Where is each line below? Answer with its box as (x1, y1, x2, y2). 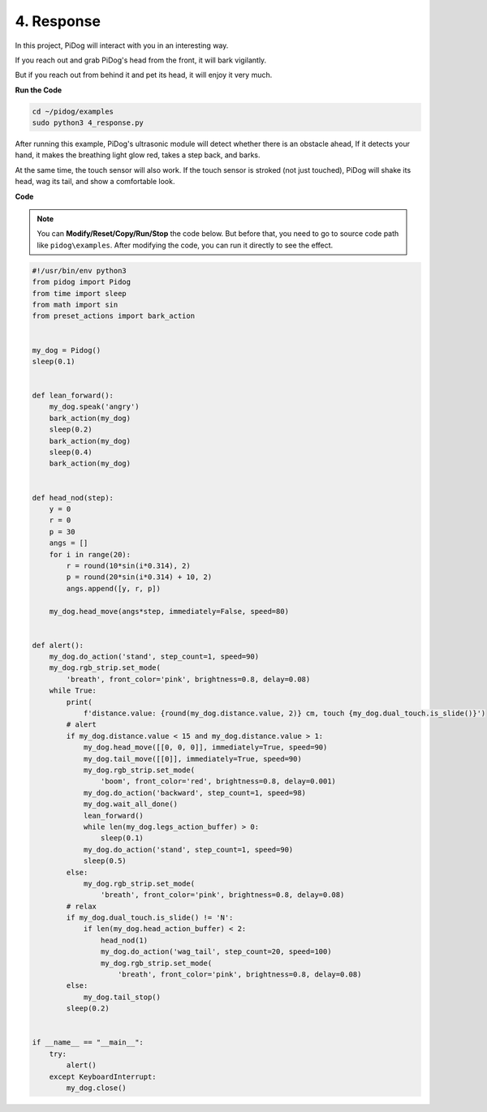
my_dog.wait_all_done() (83, 800, 179, 809)
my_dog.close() (66, 1083, 127, 1093)
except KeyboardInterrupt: (49, 1071, 157, 1081)
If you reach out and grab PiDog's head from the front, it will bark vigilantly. (15, 55, 267, 65)
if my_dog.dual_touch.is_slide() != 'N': (66, 913, 234, 922)
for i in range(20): (49, 550, 131, 559)
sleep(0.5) (83, 857, 127, 865)
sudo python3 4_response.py (32, 118, 144, 127)
